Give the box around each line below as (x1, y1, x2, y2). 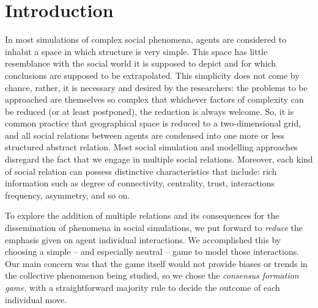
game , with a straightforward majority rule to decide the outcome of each (5, 281, 280, 293)
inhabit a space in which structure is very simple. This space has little (5, 45, 268, 57)
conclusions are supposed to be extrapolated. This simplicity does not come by (5, 68, 300, 81)
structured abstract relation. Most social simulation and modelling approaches (5, 141, 298, 153)
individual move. (5, 293, 67, 306)
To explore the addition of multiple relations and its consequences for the (5, 209, 279, 222)
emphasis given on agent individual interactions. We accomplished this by (5, 233, 281, 246)
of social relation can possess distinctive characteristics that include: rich (5, 164, 277, 177)
